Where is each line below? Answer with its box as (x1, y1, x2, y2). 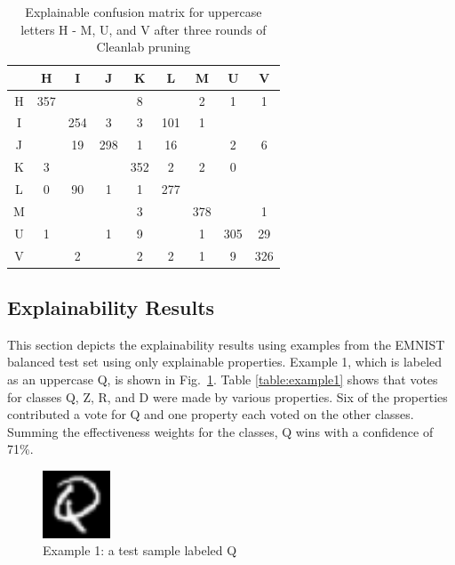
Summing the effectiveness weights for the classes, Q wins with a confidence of (7, 422, 434, 440)
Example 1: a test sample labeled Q (43, 541, 237, 560)
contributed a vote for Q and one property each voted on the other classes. (7, 405, 414, 424)
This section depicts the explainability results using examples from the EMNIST (7, 335, 445, 353)
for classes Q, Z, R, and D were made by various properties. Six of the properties (7, 387, 448, 406)
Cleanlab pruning (96, 37, 191, 56)
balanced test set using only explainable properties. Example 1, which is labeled (7, 352, 443, 371)
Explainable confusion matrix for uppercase (25, 3, 262, 20)
